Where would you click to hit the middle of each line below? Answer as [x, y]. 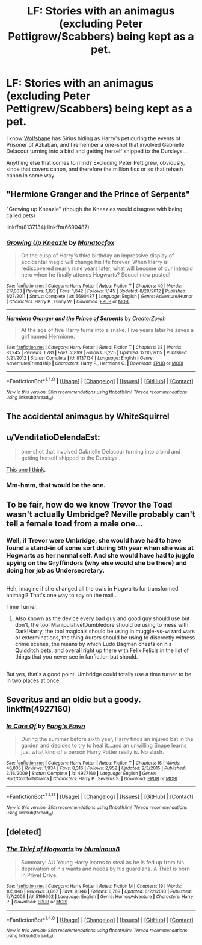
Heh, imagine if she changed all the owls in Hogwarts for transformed [92, 588]
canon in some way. [31, 175]
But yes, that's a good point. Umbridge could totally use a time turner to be [99, 674]
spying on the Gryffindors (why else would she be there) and [97, 563]
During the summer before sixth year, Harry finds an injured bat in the [107, 739]
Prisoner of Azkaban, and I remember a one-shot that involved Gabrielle [95, 144]
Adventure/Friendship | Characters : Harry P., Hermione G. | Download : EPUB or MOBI [95, 363]
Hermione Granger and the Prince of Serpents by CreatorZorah [86, 319]
